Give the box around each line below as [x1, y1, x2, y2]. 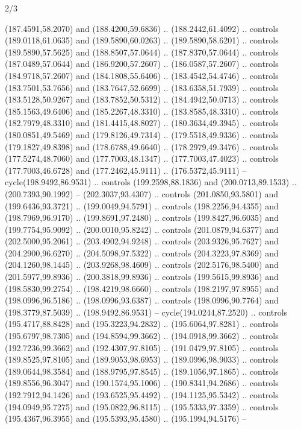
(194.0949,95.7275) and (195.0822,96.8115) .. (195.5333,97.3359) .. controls [5, 400, 279, 413]
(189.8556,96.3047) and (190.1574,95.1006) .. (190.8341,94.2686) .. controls [5, 377, 279, 389]
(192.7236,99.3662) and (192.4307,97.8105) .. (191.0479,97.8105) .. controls [5, 341, 279, 354]
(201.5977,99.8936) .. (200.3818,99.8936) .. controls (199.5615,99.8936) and [5, 270, 279, 283]
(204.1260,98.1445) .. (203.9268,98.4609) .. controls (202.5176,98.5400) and [5, 258, 279, 271]
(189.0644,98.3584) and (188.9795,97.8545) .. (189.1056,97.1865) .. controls [5, 364, 279, 377]
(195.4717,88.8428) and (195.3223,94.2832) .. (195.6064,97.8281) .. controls [5, 317, 279, 330]
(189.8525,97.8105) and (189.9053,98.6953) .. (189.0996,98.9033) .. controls [5, 353, 279, 366]
